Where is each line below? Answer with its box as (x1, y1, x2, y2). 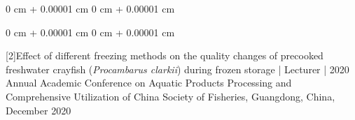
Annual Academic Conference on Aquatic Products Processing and (6, 75, 292, 90)
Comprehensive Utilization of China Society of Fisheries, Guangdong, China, (6, 89, 335, 103)
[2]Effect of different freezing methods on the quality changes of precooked (6, 48, 323, 63)
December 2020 (6, 103, 71, 117)
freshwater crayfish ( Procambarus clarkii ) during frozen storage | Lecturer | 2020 (6, 61, 349, 76)
